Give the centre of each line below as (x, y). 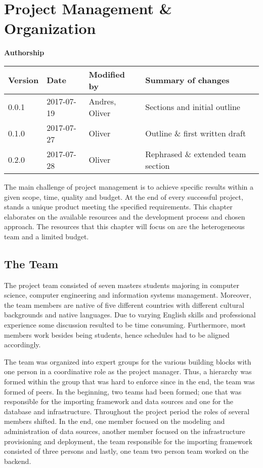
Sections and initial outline (193, 107)
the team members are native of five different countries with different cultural (124, 304)
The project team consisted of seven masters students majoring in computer (122, 285)
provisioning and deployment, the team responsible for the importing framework (128, 441)
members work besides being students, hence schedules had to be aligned (117, 334)
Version (24, 80)
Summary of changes (187, 80)
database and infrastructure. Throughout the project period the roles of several (127, 411)
